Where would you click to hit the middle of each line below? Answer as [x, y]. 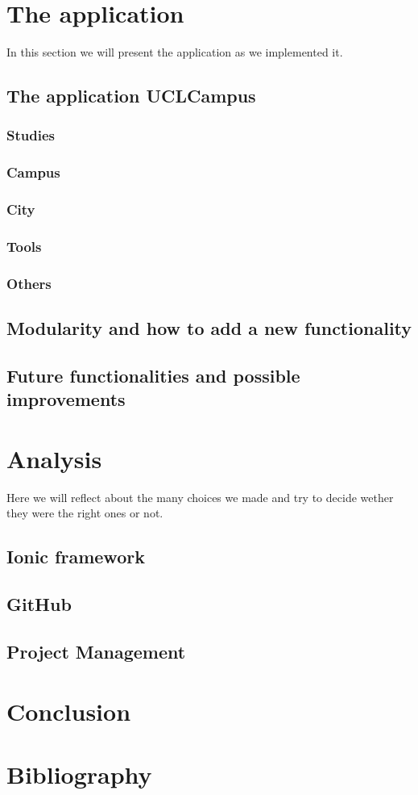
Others [29, 283]
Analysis [54, 458]
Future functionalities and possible [153, 375]
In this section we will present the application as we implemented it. [175, 52]
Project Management [96, 651]
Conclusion [69, 711]
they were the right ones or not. [85, 513]
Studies [31, 135]
